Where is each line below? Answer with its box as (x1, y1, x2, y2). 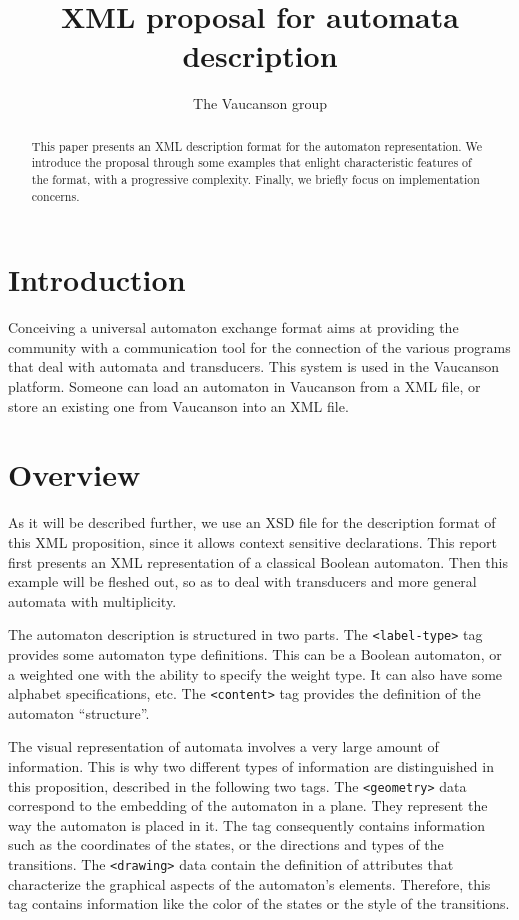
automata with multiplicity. (8, 590, 177, 611)
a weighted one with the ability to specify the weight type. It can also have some (8, 663, 503, 684)
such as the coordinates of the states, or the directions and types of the (8, 834, 444, 855)
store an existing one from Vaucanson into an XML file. (8, 395, 349, 416)
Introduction (8, 259, 186, 300)
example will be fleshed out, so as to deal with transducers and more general (8, 571, 477, 592)
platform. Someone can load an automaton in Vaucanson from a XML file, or (8, 376, 481, 397)
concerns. (31, 187, 80, 204)
